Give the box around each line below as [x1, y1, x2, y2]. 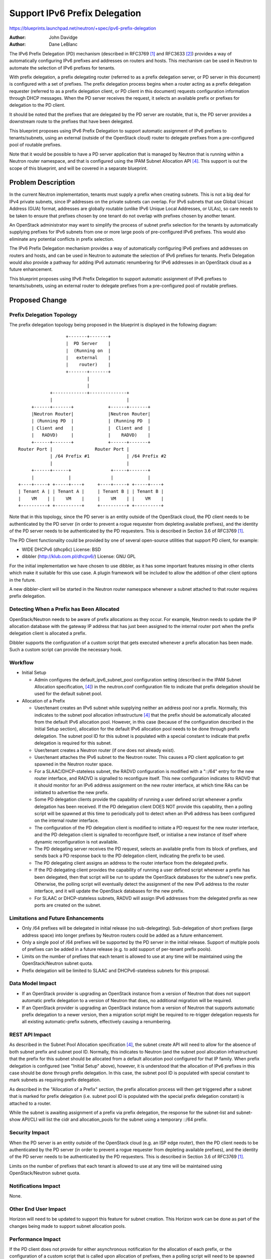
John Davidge [49, 34, 78, 40]
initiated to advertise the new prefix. [34, 789, 109, 795]
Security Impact [9, 1129, 50, 1136]
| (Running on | [65, 347, 111, 354]
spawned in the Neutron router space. [34, 761, 113, 767]
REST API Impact [9, 1031, 51, 1038]
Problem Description [9, 178, 75, 187]
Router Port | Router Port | [18, 446, 130, 452]
